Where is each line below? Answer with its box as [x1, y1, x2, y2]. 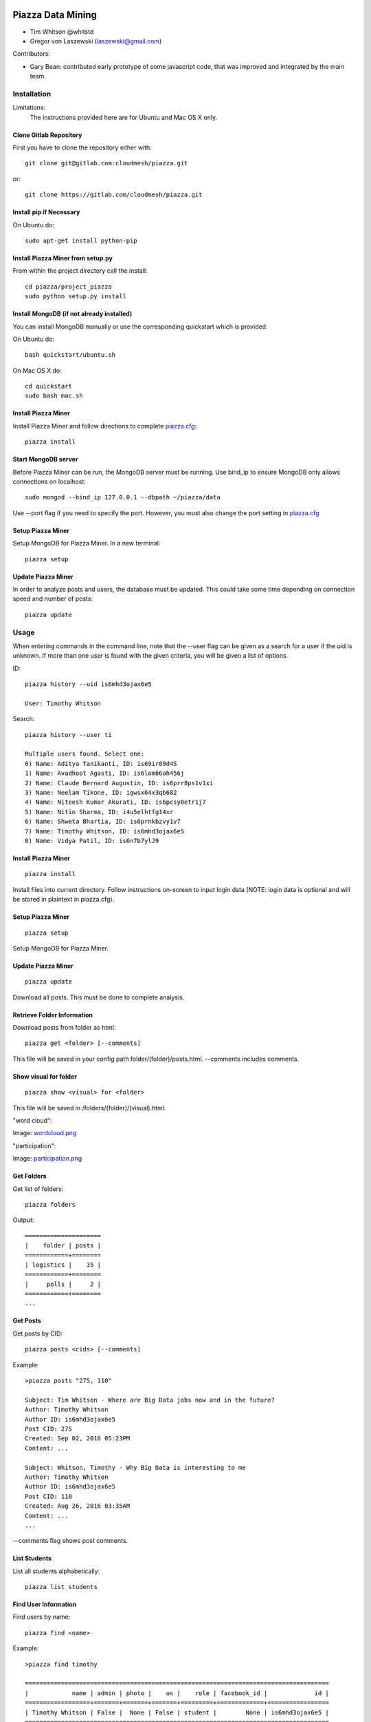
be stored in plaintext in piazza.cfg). [12, 895, 115, 904]
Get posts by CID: [12, 1329, 63, 1338]
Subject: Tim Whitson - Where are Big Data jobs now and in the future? [25, 1396, 275, 1404]
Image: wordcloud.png [12, 1129, 77, 1137]
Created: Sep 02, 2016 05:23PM [25, 1435, 131, 1442]
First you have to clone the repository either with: [12, 143, 153, 152]
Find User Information [12, 1600, 77, 1608]
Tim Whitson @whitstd [30, 28, 94, 36]
